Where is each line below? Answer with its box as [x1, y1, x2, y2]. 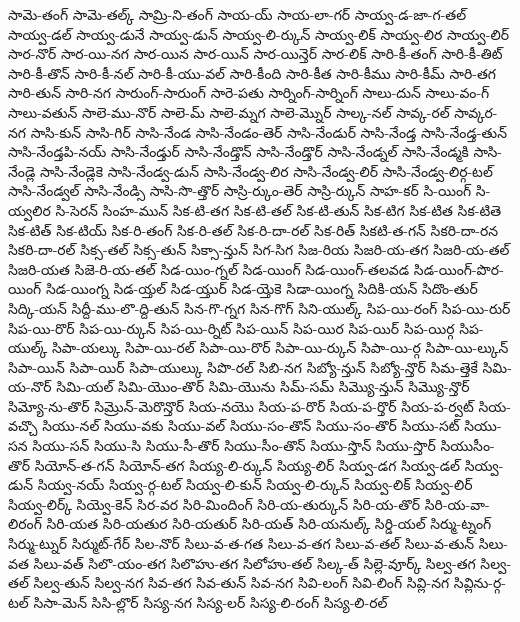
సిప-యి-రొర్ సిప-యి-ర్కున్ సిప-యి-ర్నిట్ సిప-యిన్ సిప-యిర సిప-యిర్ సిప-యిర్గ [8, 317, 455, 338]
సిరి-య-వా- [424, 493, 490, 514]
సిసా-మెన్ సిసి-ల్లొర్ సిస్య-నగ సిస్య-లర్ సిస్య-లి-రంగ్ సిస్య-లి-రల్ [33, 591, 388, 612]
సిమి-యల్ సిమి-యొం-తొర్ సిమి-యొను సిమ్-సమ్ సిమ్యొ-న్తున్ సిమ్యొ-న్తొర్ [56, 376, 470, 397]
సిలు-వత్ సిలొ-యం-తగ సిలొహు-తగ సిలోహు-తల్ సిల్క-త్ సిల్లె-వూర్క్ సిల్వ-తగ [33, 552, 476, 573]
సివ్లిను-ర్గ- [453, 572, 506, 593]
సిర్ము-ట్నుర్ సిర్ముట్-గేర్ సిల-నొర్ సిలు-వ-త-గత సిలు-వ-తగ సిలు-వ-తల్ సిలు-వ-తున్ [8, 533, 475, 554]
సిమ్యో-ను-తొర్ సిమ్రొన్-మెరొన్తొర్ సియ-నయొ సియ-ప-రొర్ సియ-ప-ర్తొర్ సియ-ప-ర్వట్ [8, 395, 474, 416]
